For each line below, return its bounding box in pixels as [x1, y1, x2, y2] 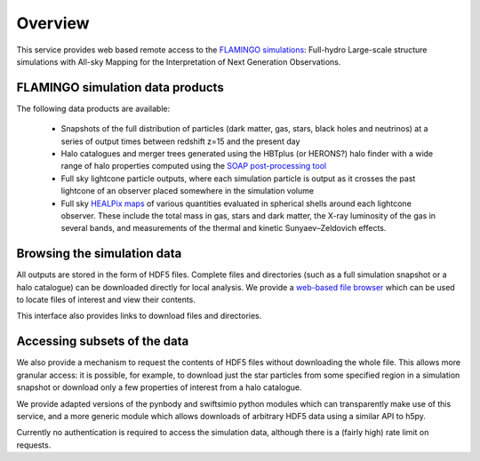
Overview [16, 13, 90, 33]
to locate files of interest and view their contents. [16, 294, 196, 306]
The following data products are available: [16, 103, 171, 114]
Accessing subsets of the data [16, 334, 189, 349]
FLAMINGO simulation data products [16, 80, 224, 95]
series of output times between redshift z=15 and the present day [60, 136, 300, 147]
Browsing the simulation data [16, 246, 182, 261]
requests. [16, 440, 52, 450]
